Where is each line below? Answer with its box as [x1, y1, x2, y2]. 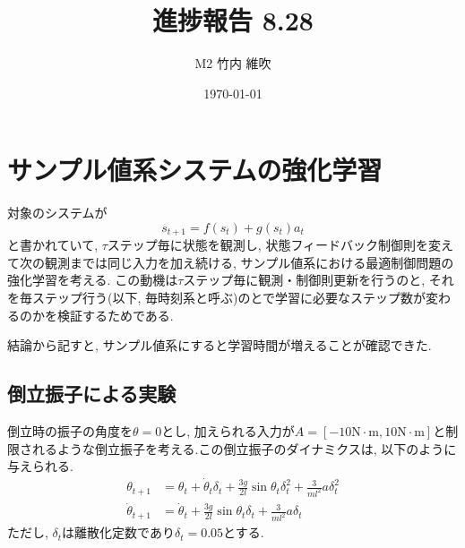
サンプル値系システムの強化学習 [7, 151, 383, 188]
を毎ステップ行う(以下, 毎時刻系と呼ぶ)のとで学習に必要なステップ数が [7, 288, 426, 307]
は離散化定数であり [62, 523, 175, 542]
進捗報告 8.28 [152, 2, 314, 39]
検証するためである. [56, 305, 174, 324]
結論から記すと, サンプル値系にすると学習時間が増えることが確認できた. [7, 336, 432, 355]
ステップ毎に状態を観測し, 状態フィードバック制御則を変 [107, 235, 442, 254]
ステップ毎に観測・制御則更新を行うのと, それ [183, 270, 454, 289]
